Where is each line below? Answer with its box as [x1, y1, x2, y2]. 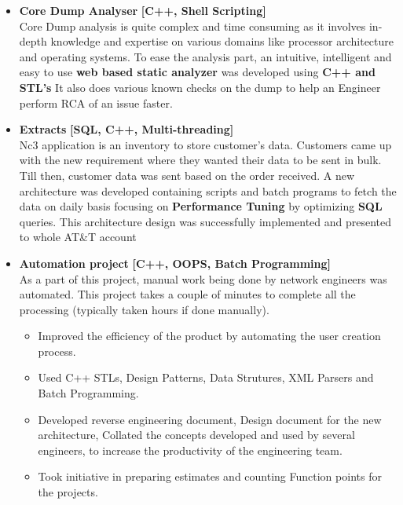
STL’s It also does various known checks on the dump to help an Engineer [19, 79, 381, 95]
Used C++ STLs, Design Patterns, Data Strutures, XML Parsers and [38, 369, 374, 386]
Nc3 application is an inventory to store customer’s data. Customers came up [19, 136, 392, 152]
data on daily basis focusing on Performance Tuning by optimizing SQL [19, 198, 383, 214]
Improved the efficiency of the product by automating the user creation [38, 328, 381, 344]
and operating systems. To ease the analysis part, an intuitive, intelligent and [19, 48, 392, 64]
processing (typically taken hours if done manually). [19, 301, 269, 317]
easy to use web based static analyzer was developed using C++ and [19, 64, 376, 80]
